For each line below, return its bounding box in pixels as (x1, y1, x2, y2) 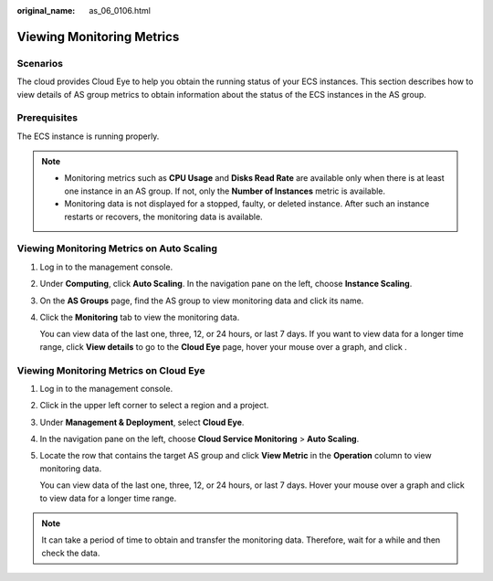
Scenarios (16, 57, 64, 69)
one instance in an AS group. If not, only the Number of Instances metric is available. (64, 185, 386, 196)
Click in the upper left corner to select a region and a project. (39, 400, 269, 411)
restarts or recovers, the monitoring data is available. (64, 211, 264, 222)
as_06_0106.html (89, 5, 151, 16)
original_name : (16, 5, 76, 16)
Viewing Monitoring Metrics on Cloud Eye (16, 364, 205, 376)
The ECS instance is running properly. (16, 131, 160, 142)
